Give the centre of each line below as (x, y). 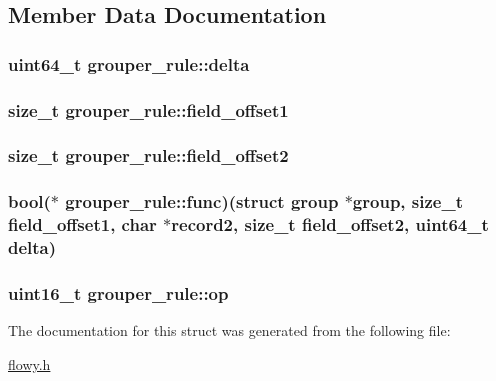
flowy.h (29, 363)
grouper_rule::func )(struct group (202, 201)
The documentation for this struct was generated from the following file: (229, 330)
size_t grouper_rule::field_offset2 (148, 155)
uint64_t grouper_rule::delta (129, 63)
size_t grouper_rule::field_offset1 (148, 109)
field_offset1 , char (82, 224)
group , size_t (407, 201)
